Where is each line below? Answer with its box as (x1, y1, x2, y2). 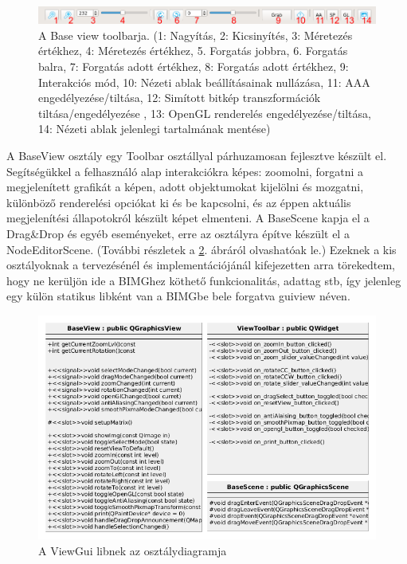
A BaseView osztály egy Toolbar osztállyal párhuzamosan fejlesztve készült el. (6, 147, 387, 164)
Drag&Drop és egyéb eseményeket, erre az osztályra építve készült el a (6, 225, 350, 241)
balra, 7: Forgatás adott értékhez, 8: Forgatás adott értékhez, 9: (38, 58, 349, 75)
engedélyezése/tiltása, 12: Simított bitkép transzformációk (38, 89, 321, 106)
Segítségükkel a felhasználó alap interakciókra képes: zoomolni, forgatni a (6, 163, 363, 179)
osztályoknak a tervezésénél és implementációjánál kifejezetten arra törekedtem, (6, 257, 395, 273)
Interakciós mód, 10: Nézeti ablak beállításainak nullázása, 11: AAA (38, 73, 370, 90)
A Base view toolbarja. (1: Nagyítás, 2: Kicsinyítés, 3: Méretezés (38, 26, 353, 43)
